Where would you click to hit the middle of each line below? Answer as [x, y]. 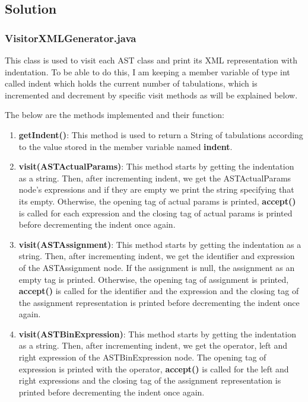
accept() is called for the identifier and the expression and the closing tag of [159, 291]
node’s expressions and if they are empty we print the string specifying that [156, 189]
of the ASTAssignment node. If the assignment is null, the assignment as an [157, 267]
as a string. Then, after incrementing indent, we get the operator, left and [153, 345]
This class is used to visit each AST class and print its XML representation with [151, 60]
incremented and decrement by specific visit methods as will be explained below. [151, 95]
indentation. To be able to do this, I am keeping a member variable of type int [147, 71]
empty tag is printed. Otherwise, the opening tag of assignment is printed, [154, 279]
